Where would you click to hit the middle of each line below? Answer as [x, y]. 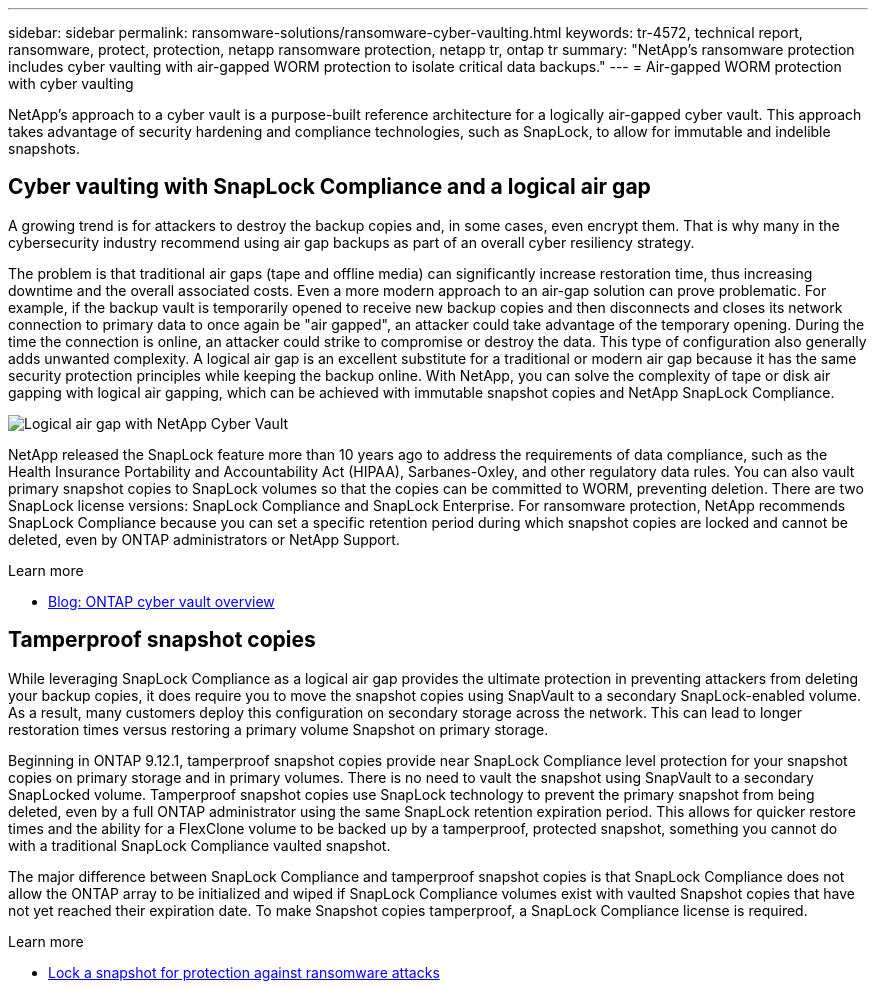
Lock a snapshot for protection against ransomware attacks [244, 972]
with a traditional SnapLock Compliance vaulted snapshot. [199, 845]
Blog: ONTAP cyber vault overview [161, 601]
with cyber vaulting [71, 83]
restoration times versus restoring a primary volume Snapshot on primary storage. [278, 729]
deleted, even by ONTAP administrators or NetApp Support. [204, 539]
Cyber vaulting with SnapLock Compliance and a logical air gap [329, 187]
